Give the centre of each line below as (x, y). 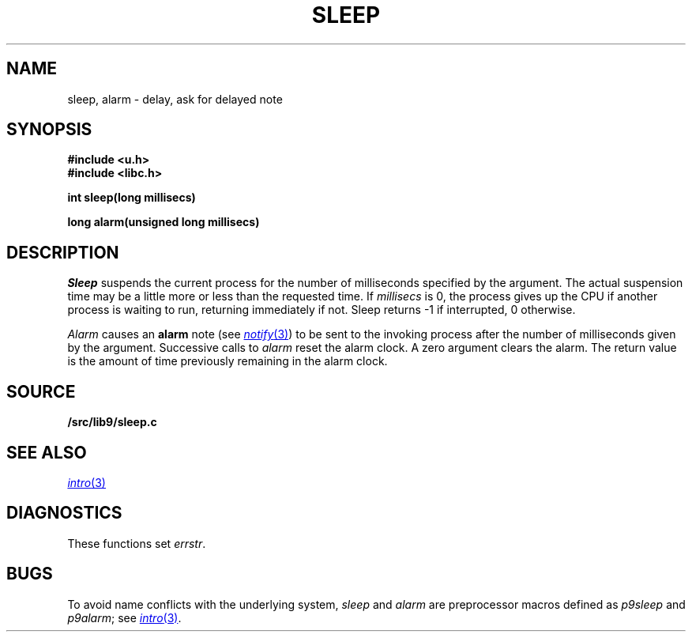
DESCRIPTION (63, 252)
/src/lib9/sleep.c (112, 422)
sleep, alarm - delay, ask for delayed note (175, 99)
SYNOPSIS (49, 130)
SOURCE (41, 391)
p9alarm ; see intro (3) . (124, 617)
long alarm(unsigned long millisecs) (164, 222)
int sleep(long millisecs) (132, 198)
